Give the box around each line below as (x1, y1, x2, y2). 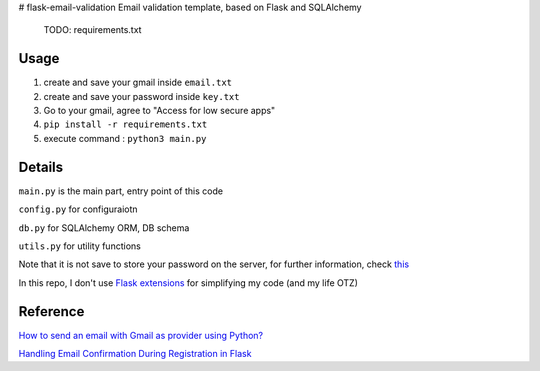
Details (18, 158, 64, 175)
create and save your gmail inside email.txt (43, 76, 233, 89)
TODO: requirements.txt (43, 24, 142, 36)
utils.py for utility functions (18, 240, 142, 252)
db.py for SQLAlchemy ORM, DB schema (18, 221, 190, 234)
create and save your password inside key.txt (43, 90, 240, 102)
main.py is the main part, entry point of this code (18, 185, 224, 197)
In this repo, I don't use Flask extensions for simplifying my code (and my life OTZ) (18, 276, 359, 289)
